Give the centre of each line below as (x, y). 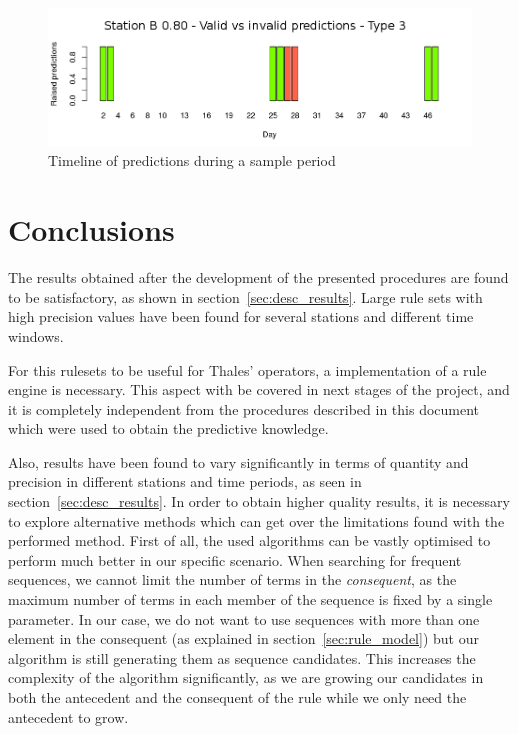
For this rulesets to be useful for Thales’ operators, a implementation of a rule (247, 369)
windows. (36, 335)
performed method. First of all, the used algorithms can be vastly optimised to (249, 540)
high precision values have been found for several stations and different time (241, 316)
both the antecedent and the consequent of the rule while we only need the (237, 697)
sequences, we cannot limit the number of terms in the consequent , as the (232, 579)
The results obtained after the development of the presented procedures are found (258, 277)
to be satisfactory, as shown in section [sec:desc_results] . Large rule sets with (245, 296)
